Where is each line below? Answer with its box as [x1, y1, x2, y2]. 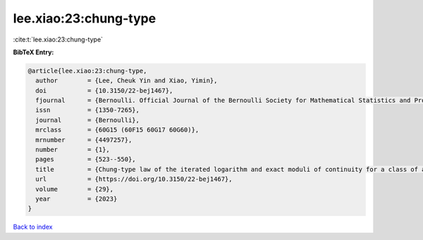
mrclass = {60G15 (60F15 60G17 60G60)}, [35, 126, 200, 134]
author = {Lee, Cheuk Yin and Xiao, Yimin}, [35, 77, 218, 84]
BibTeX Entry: [13, 48, 54, 56]
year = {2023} [35, 195, 118, 203]
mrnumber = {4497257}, [35, 136, 133, 144]
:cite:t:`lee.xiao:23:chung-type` [13, 35, 104, 44]
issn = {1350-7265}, [35, 106, 140, 114]
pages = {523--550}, [35, 156, 137, 163]
